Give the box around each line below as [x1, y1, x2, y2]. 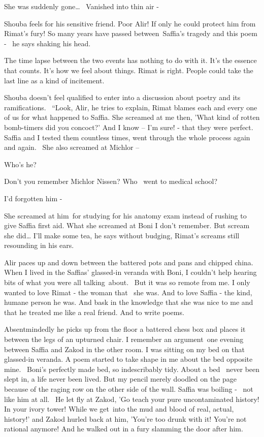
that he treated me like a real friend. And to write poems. [4, 306, 184, 317]
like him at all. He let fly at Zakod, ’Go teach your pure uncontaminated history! [4, 393, 259, 404]
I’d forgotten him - [4, 193, 62, 203]
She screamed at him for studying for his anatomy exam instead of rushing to [4, 210, 247, 221]
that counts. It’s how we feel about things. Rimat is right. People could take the [4, 65, 253, 75]
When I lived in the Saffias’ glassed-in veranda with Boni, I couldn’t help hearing [4, 267, 257, 277]
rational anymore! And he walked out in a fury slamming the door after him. [4, 423, 243, 434]
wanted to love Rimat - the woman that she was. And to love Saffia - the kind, [4, 287, 252, 297]
